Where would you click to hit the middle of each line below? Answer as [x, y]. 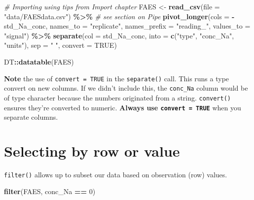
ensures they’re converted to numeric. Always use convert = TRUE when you [123, 107]
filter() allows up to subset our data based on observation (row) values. [116, 174]
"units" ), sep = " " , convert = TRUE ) [60, 45]
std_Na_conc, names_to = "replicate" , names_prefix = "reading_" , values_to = [127, 26]
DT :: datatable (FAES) [39, 61]
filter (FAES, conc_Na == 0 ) [50, 191]
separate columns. [31, 117]
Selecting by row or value [92, 150]
